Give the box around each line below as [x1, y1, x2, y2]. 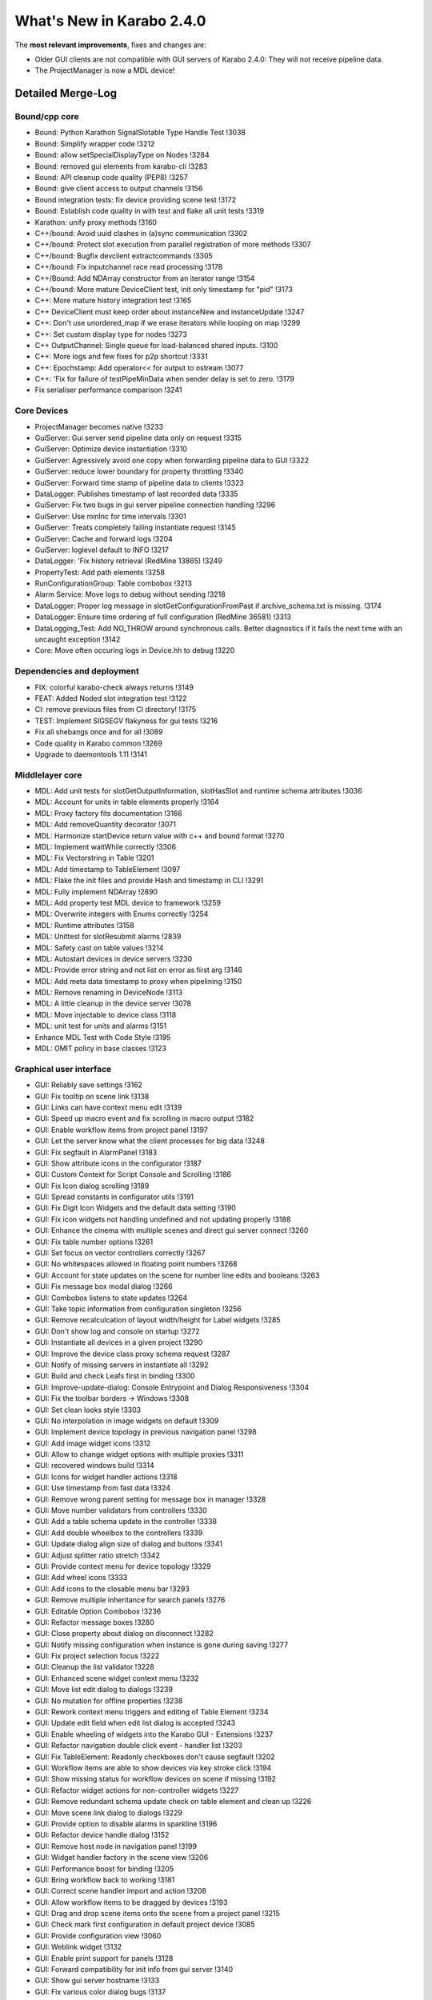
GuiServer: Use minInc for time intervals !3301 [34, 511, 187, 521]
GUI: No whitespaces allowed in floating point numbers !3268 [34, 1259, 238, 1269]
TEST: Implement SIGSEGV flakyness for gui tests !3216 [34, 716, 218, 726]
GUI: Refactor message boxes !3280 [34, 1617, 155, 1627]
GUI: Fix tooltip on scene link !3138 [34, 1091, 150, 1101]
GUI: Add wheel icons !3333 [34, 1573, 128, 1582]
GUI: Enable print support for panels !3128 [34, 1953, 174, 1963]
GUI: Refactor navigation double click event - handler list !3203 [34, 1741, 243, 1750]
